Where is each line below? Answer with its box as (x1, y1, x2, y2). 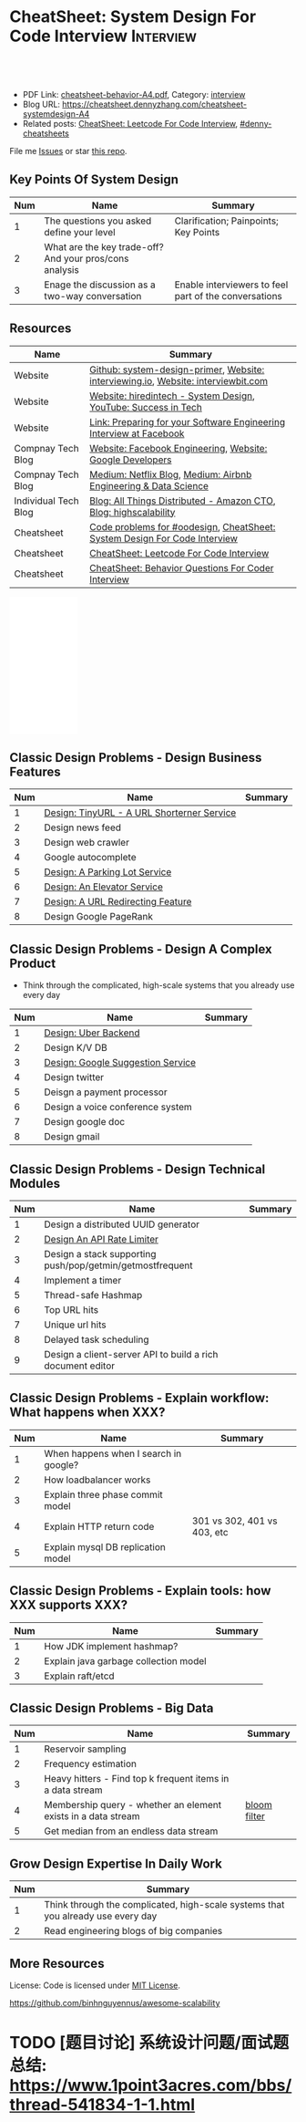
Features (9, 764, 61, 779)
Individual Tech (14, 494, 79, 507)
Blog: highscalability (89, 505, 176, 518)
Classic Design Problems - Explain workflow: (9, 1390, 270, 1406)
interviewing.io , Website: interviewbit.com (89, 374, 269, 387)
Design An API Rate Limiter (44, 1233, 159, 1245)
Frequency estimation (44, 1758, 138, 1771)
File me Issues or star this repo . (9, 145, 127, 156)
